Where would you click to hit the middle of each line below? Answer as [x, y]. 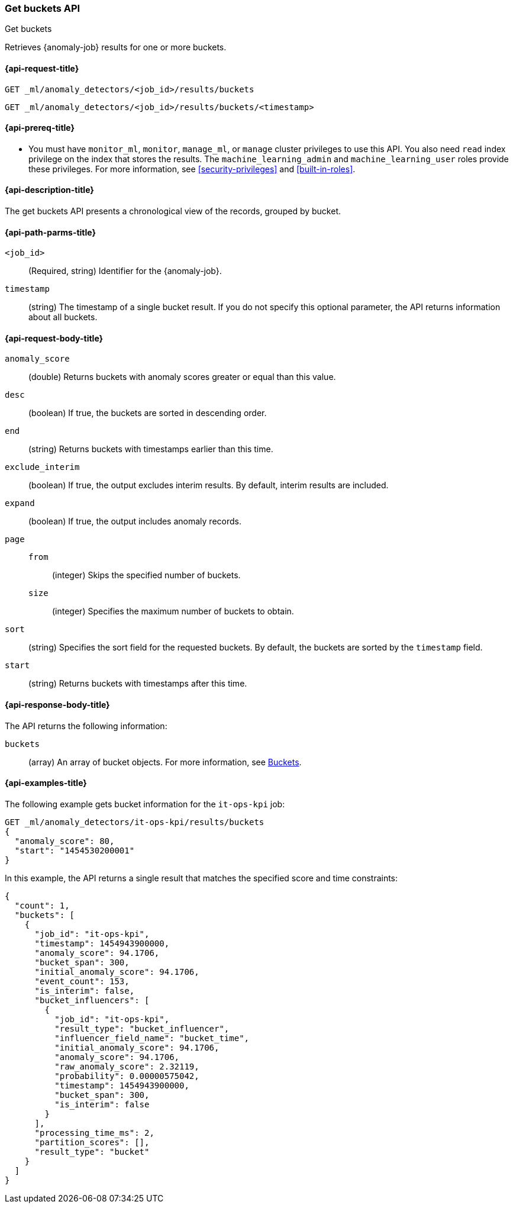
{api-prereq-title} [40, 128]
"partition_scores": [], [92, 1142]
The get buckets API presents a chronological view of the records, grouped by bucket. [173, 211]
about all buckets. [63, 317]
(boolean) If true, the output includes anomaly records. [135, 521]
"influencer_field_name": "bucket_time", [152, 1038]
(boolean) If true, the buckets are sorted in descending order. [148, 413]
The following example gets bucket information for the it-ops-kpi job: [145, 804]
